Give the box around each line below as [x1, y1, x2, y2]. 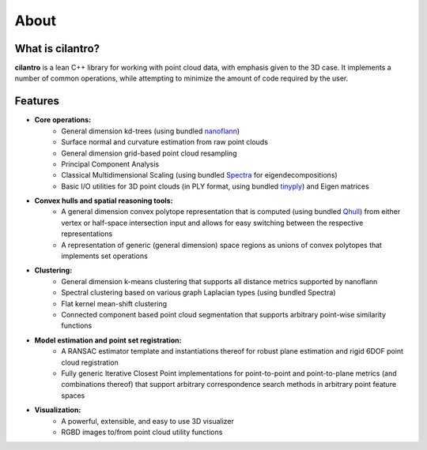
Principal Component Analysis [61, 159, 160, 169]
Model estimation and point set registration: [34, 336, 182, 345]
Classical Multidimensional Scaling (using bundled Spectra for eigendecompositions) [61, 171, 338, 180]
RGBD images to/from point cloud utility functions [61, 427, 223, 437]
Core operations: [34, 115, 92, 125]
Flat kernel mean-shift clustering [61, 298, 168, 308]
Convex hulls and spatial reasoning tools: [34, 196, 173, 205]
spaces [61, 391, 85, 400]
